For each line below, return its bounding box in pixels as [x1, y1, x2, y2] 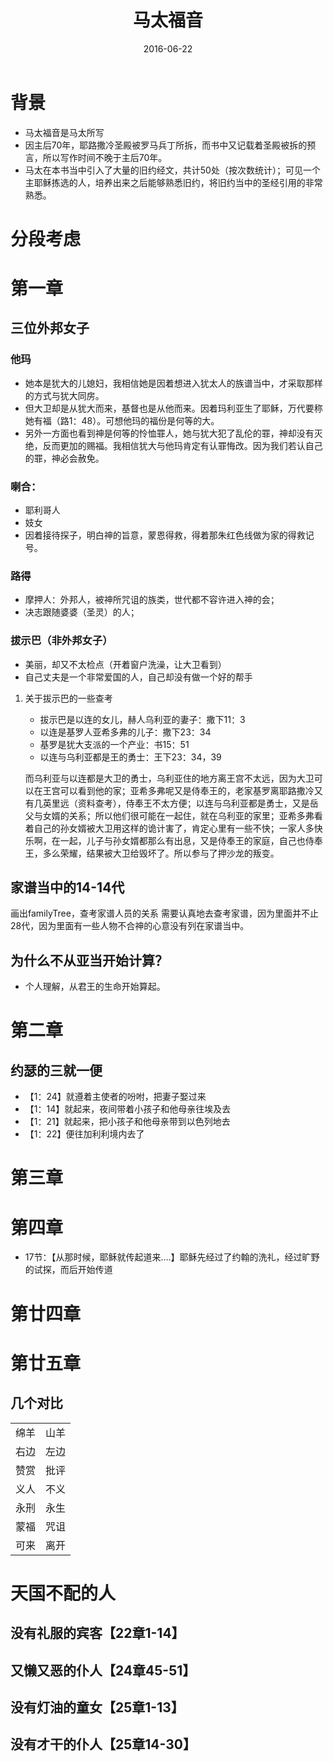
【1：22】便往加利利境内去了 [24, 1128, 145, 1140]
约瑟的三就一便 [10, 1062, 103, 1079]
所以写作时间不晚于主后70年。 [42, 151, 168, 163]
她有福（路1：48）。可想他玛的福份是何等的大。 [24, 414, 220, 426]
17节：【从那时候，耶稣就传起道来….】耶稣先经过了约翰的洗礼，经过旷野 [24, 1251, 320, 1263]
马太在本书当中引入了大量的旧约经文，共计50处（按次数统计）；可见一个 [24, 164, 321, 176]
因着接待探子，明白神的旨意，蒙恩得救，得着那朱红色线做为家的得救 [24, 529, 306, 541]
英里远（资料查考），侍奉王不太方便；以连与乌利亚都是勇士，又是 [42, 797, 310, 809]
